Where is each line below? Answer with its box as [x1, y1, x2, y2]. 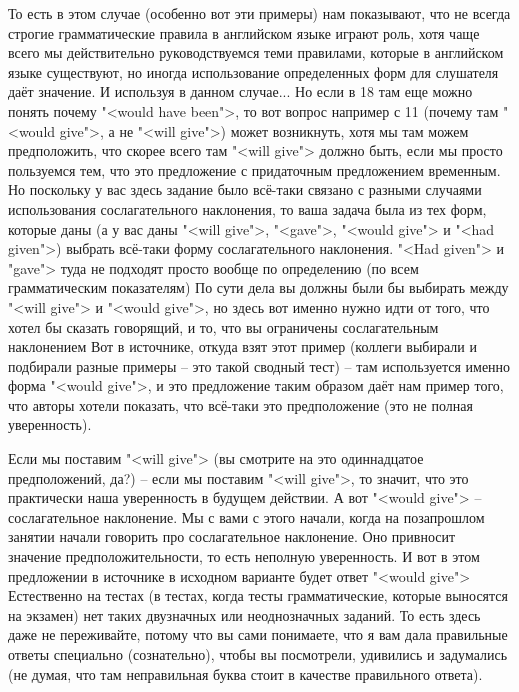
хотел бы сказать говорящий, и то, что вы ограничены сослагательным [8, 316, 439, 337]
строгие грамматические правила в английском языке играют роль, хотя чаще [8, 22, 480, 43]
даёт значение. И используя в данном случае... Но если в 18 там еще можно [8, 81, 473, 102]
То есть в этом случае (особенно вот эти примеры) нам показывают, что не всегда [8, 3, 511, 23]
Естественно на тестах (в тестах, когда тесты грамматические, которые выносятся [8, 585, 508, 606]
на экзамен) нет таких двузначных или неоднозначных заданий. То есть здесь [8, 604, 481, 625]
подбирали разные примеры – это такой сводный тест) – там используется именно [8, 355, 511, 376]
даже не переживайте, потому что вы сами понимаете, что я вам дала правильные [8, 624, 508, 645]
